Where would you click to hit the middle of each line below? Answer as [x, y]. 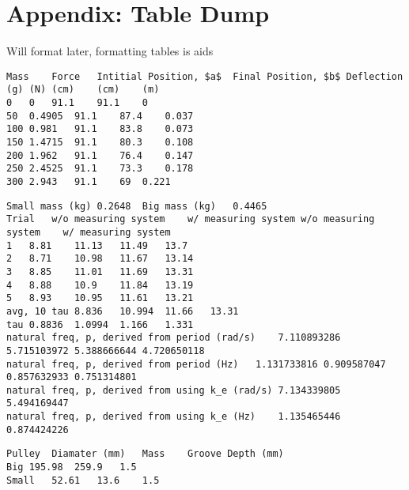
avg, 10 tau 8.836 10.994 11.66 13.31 [123, 311]
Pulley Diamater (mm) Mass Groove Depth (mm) [145, 454]
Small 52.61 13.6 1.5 [83, 480]
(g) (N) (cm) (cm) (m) [83, 90]
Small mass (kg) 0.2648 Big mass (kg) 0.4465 [137, 206]
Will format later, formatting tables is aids [110, 51]
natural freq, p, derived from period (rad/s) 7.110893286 [174, 338]
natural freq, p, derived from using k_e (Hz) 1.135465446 [174, 417]
